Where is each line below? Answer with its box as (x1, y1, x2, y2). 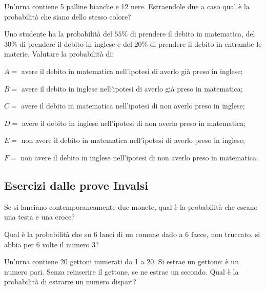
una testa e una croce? (4, 211, 75, 222)
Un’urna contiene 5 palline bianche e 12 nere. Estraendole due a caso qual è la (4, 1, 250, 11)
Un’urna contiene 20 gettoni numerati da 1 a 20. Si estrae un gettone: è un (4, 256, 239, 267)
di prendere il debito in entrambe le (150, 38, 262, 49)
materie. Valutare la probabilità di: (4, 48, 114, 59)
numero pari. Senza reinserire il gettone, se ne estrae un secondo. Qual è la (4, 266, 239, 277)
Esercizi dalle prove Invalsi (4, 177, 148, 193)
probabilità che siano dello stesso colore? (4, 11, 131, 22)
